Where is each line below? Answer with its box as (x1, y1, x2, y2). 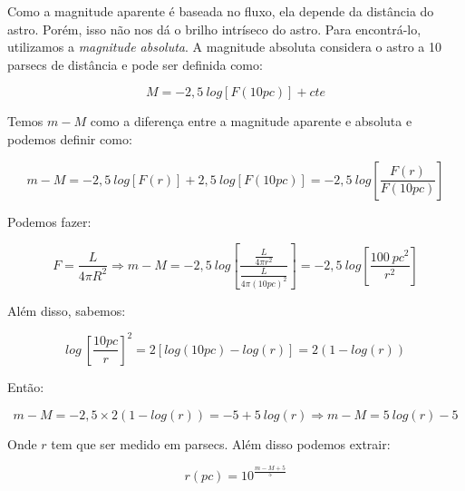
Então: (7, 377, 44, 396)
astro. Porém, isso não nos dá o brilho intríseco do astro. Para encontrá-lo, (7, 19, 421, 38)
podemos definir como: (7, 129, 132, 148)
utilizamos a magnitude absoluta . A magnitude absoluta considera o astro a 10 (7, 37, 442, 56)
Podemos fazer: (7, 211, 92, 231)
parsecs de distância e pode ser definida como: (7, 54, 263, 74)
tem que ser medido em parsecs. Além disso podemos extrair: (51, 434, 391, 453)
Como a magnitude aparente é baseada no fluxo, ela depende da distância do (7, 2, 434, 20)
